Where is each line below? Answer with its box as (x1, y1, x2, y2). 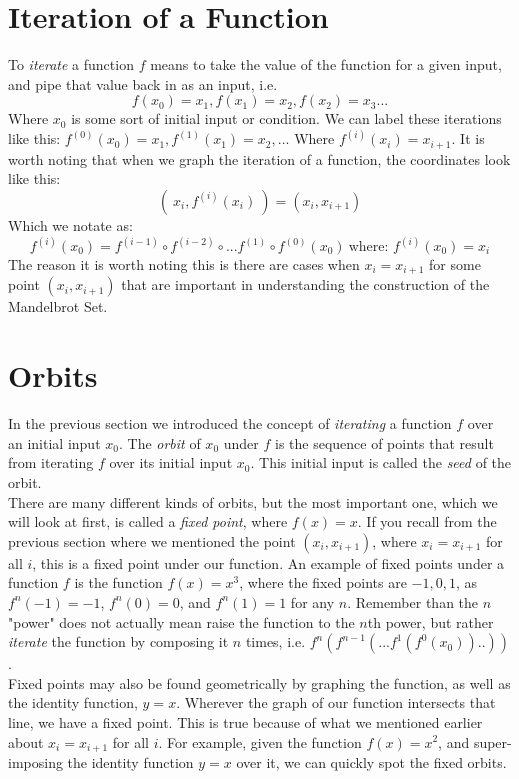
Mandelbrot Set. (8, 296, 108, 317)
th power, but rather (367, 611, 494, 632)
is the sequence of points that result (274, 432, 494, 453)
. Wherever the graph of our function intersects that (176, 692, 496, 713)
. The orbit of (118, 432, 201, 453)
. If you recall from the (357, 511, 497, 532)
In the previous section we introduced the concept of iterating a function (8, 413, 452, 434)
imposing (8, 751, 63, 772)
